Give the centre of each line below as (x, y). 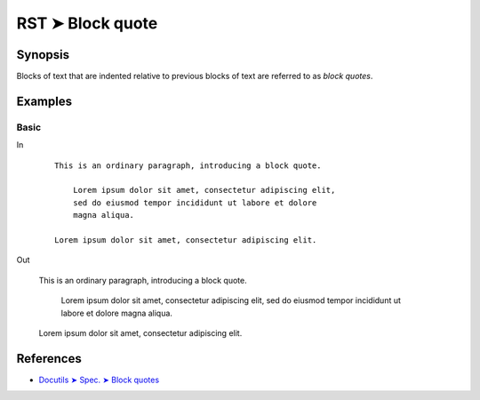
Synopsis (43, 55)
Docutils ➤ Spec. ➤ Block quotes (99, 380)
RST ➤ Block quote (87, 23)
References (49, 359)
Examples (44, 101)
